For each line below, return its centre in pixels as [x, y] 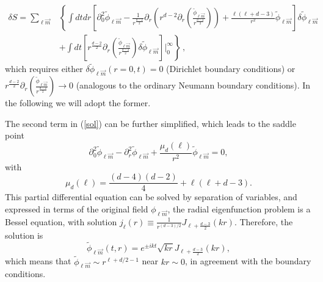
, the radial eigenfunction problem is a [239, 208]
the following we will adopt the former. [78, 103]
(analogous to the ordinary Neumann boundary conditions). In [193, 85]
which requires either [44, 69]
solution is [24, 235]
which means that [38, 261]
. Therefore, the [263, 221]
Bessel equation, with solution [61, 221]
